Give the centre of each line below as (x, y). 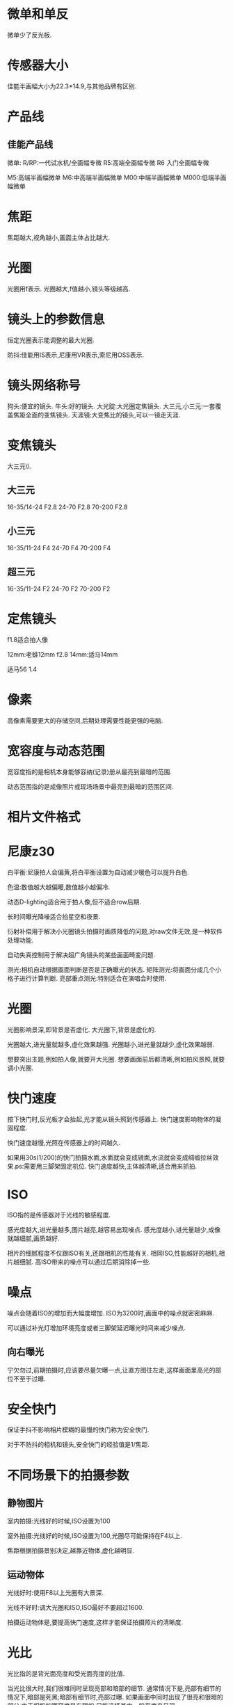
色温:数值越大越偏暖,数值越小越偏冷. (59, 887)
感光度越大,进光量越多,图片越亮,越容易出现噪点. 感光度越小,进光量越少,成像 (114, 1229)
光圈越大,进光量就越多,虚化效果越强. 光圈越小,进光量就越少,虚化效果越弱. (111, 1044)
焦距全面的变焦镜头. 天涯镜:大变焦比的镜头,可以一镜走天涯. (97, 415)
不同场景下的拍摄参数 (69, 1475)
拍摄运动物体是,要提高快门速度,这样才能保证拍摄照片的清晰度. (95, 1622)
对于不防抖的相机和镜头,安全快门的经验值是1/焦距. (78, 1445)
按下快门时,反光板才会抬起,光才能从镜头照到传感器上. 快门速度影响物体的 (111, 1119)
